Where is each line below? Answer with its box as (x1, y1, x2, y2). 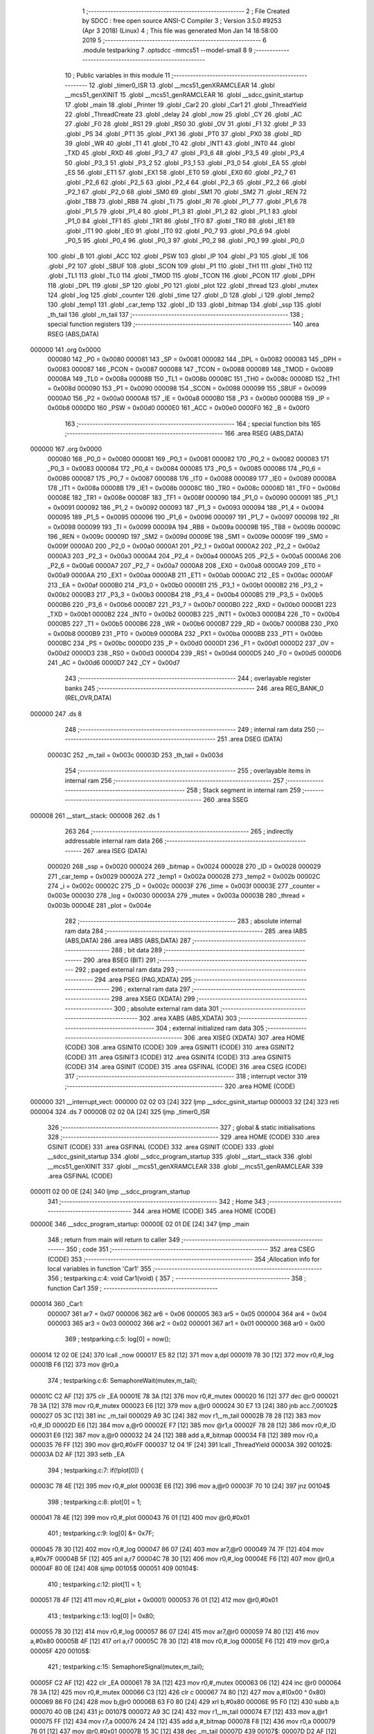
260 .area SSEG (203, 796, 249, 804)
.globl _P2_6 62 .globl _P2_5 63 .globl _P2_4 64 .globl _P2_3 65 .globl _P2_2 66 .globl (64, 178, 308, 187)
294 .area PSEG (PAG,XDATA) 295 (94, 975, 192, 984)
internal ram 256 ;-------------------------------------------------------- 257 (64, 776, 284, 784)
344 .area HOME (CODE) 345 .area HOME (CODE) (132, 1207, 276, 1215)
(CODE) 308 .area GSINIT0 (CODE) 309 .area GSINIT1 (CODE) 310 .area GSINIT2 (64, 1043, 294, 1051)
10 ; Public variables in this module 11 (64, 71, 170, 80)
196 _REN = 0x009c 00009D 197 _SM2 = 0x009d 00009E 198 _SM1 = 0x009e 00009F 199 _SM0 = (47, 532, 329, 540)
